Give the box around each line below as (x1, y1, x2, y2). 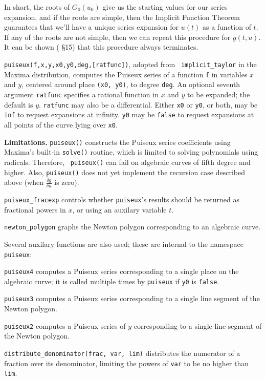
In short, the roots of (4, 2, 70, 12)
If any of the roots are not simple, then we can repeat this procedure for (4, 31, 231, 42)
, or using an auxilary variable (72, 204, 167, 215)
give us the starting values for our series (102, 2, 228, 12)
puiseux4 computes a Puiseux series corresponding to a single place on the (4, 266, 239, 277)
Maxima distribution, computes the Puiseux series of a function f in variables (4, 69, 248, 79)
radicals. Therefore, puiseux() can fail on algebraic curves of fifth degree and (4, 156, 251, 167)
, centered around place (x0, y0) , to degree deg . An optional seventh (21, 79, 240, 90)
